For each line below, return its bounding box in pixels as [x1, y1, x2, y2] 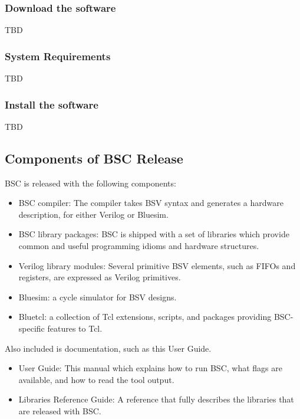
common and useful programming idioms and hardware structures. [18, 240, 259, 252]
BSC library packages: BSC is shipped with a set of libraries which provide [18, 228, 289, 240]
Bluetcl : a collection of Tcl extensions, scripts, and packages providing [18, 310, 272, 323]
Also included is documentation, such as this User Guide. [5, 342, 212, 354]
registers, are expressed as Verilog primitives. [18, 271, 181, 283]
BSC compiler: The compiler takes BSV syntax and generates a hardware [18, 197, 283, 209]
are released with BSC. [18, 404, 101, 417]
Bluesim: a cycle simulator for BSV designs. [18, 290, 177, 303]
